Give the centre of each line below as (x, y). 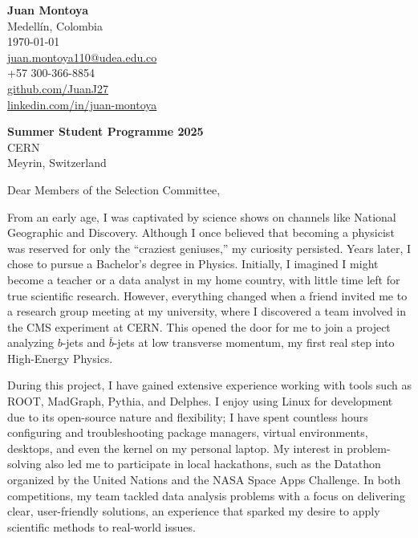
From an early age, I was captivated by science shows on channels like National (202, 216)
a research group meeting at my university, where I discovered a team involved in (207, 311)
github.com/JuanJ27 (58, 88)
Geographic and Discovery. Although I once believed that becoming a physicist (201, 232)
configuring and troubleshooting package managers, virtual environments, (188, 432)
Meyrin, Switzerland (57, 163)
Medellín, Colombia (55, 25)
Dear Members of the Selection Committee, (114, 189)
